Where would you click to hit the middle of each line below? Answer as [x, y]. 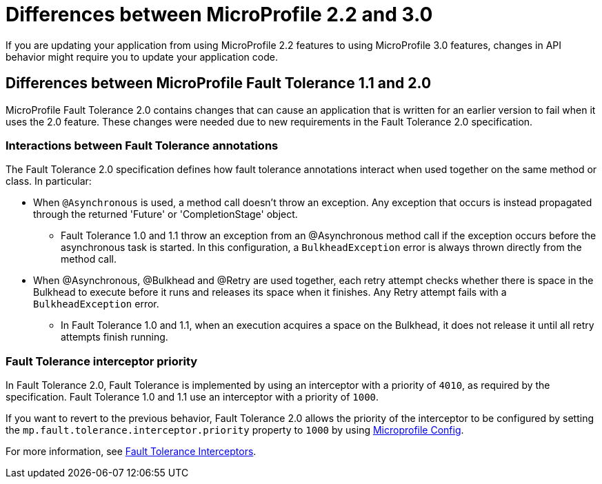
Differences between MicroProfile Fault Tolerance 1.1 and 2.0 [219, 83]
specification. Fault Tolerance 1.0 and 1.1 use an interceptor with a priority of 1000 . [192, 397]
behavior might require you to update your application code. [142, 57]
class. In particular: [49, 181]
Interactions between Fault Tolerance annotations [142, 145]
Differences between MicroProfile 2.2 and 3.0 [219, 14]
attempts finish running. [114, 337]
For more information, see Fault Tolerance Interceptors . [131, 452]
